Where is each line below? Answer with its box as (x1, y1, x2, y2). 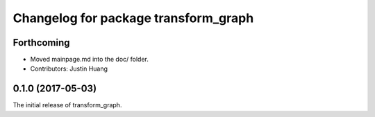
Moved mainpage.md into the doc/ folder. (30, 55, 149, 64)
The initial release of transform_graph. (12, 101, 122, 109)
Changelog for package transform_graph (12, 10, 254, 26)
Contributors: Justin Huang (30, 64, 108, 73)
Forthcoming (12, 37, 70, 48)
